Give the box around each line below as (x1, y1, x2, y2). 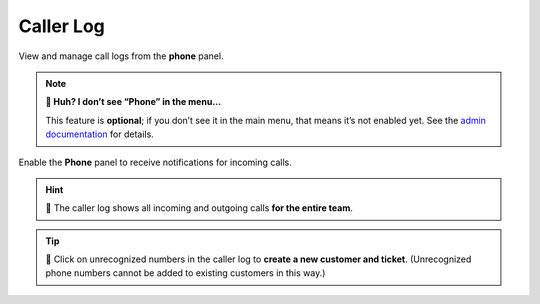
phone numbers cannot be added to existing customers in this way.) (45, 267, 326, 279)
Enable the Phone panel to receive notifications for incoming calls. (18, 156, 292, 168)
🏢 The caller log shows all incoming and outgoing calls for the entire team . (45, 202, 354, 214)
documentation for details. (45, 128, 154, 140)
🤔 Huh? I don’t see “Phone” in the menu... (45, 96, 222, 108)
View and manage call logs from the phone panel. (18, 50, 224, 62)
